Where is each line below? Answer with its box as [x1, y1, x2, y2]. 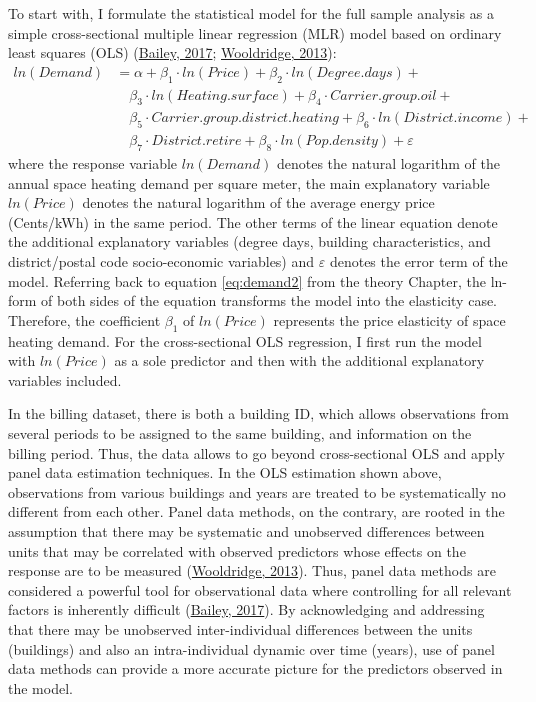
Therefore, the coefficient [8, 309, 161, 330]
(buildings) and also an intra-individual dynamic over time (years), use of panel [8, 638, 495, 659]
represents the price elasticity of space [273, 309, 506, 330]
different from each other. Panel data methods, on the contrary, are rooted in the [8, 501, 505, 522]
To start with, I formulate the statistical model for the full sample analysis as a [8, 3, 494, 23]
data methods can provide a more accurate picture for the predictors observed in [8, 658, 503, 679]
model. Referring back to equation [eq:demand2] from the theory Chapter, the [8, 270, 486, 291]
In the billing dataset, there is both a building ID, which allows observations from [8, 403, 509, 424]
